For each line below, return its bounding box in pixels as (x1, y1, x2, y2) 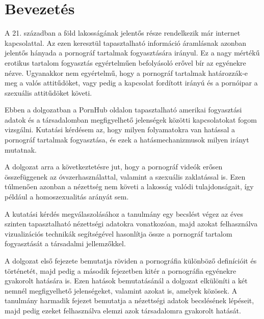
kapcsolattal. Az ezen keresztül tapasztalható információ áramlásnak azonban (5, 37, 247, 48)
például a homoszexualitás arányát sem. (5, 191, 129, 202)
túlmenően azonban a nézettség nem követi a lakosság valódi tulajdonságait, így (5, 181, 254, 192)
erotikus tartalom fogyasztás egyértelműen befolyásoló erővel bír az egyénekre (5, 57, 246, 68)
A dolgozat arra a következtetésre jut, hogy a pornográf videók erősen (5, 161, 223, 172)
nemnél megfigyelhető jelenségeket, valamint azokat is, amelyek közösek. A (5, 285, 237, 296)
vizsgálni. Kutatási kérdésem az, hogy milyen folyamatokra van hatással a (5, 124, 235, 135)
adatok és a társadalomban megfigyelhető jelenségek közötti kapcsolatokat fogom (5, 114, 257, 125)
